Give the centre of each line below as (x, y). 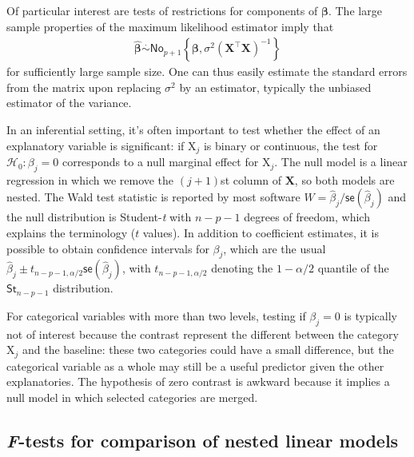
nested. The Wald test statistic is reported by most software (153, 197)
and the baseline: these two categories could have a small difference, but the (208, 350)
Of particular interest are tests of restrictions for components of (162, 10)
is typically (371, 315)
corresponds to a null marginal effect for (160, 162)
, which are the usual (275, 248)
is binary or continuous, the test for (291, 145)
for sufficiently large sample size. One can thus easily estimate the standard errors (207, 72)
